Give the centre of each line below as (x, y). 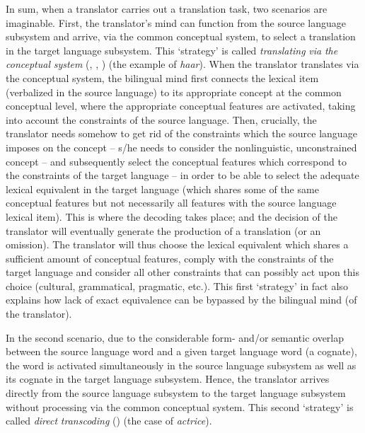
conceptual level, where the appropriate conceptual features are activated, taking (181, 106)
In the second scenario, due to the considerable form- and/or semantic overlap (175, 337)
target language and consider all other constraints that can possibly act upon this (182, 272)
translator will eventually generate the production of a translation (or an (163, 230)
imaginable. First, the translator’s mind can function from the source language (176, 22)
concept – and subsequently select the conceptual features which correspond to (176, 161)
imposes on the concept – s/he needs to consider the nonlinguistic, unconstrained (181, 147)
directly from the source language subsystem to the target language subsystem (176, 393)
